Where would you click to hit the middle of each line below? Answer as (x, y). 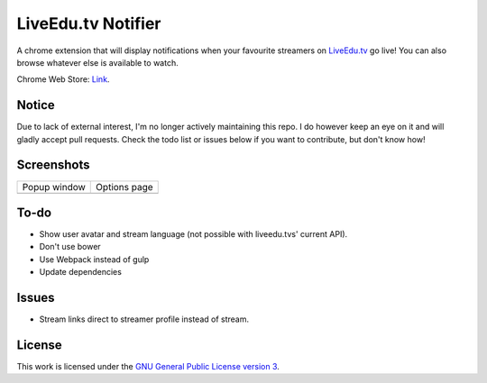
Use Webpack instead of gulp (94, 259)
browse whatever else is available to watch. (98, 62)
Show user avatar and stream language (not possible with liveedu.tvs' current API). (193, 234)
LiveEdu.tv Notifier (89, 23)
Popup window (54, 187)
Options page (124, 187)
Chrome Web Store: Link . (63, 79)
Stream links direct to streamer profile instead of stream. (144, 319)
